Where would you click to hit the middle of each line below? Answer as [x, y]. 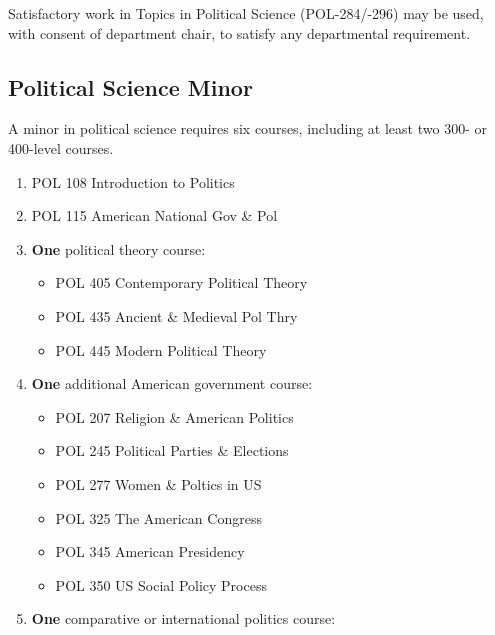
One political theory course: [118, 248]
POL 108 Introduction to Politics [133, 181]
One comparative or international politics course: [183, 618]
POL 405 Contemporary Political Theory [181, 282]
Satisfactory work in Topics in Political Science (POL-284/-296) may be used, [246, 13]
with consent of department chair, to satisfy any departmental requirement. [239, 32]
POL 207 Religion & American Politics [174, 416]
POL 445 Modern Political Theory [161, 349]
